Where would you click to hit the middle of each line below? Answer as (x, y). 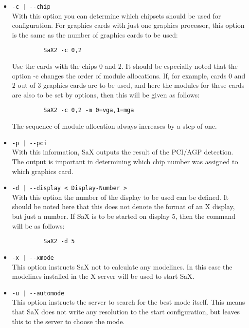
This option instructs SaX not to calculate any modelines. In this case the (122, 266)
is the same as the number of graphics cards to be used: (95, 34)
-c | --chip (31, 7)
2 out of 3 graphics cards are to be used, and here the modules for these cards (128, 85)
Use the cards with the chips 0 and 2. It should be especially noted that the (125, 66)
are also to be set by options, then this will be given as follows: (106, 94)
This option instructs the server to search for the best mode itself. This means (128, 302)
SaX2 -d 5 (59, 241)
